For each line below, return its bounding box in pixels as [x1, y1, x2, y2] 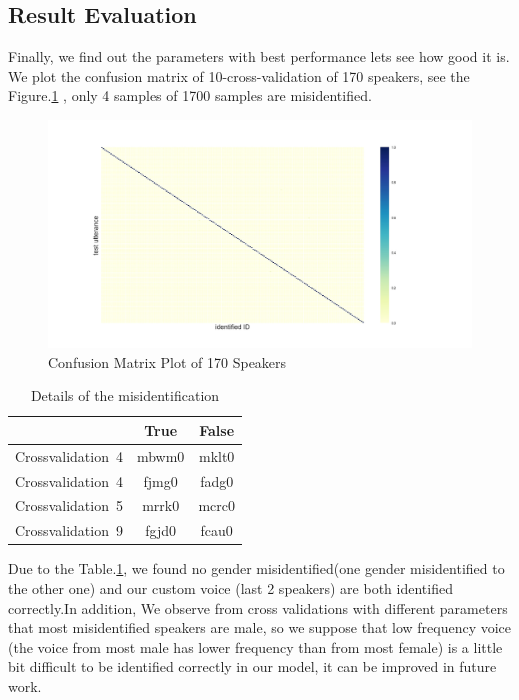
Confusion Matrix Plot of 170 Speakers [48, 351, 287, 372]
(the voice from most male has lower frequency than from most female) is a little [8, 636, 503, 657]
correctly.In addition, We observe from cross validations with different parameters [8, 597, 508, 618]
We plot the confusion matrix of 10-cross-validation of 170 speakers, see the [8, 65, 470, 86]
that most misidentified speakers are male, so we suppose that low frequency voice [8, 617, 512, 638]
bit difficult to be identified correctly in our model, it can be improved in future [8, 656, 497, 677]
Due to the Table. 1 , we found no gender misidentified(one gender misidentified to [8, 558, 505, 579]
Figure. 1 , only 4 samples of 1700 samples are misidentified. [8, 85, 372, 106]
